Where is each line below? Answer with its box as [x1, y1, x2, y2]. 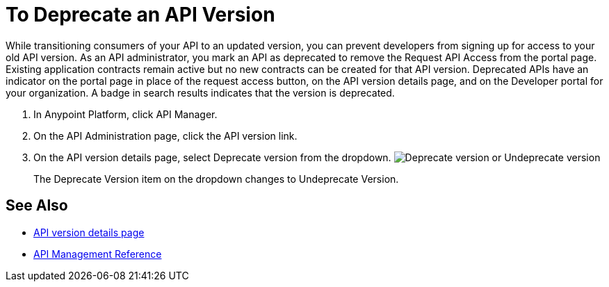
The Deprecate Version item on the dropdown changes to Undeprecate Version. [33, 172, 399, 185]
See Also [6, 197, 68, 215]
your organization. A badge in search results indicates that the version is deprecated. [6, 86, 395, 99]
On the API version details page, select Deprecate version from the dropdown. [33, 151, 391, 163]
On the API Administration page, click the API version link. [33, 129, 298, 142]
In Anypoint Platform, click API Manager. [33, 108, 218, 120]
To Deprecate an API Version [6, 3, 275, 26]
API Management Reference [33, 247, 162, 260]
